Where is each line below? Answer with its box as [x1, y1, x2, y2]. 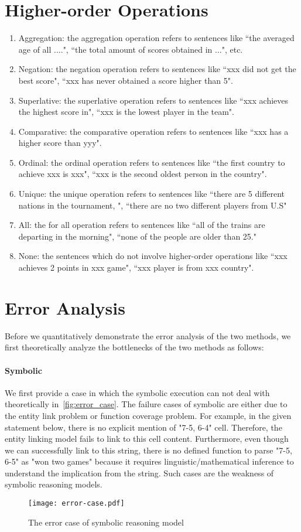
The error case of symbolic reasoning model [28, 516, 184, 528]
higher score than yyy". [18, 137, 102, 149]
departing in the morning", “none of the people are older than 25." [18, 230, 256, 242]
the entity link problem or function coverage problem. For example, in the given [5, 409, 292, 421]
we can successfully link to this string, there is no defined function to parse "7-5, [5, 444, 292, 456]
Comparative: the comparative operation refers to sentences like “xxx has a [18, 125, 289, 137]
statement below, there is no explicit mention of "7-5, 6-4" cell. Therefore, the [5, 421, 282, 433]
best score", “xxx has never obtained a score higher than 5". [18, 74, 233, 86]
